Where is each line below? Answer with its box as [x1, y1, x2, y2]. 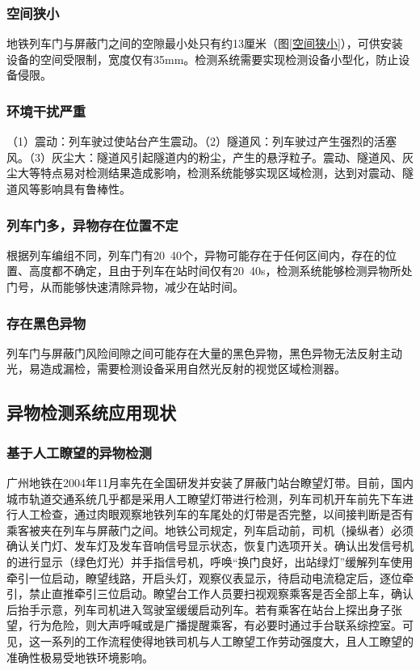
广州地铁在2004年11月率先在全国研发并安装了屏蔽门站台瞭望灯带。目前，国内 [6, 474, 414, 490]
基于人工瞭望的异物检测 [6, 442, 152, 462]
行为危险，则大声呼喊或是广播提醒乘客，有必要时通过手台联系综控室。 [28, 617, 402, 634]
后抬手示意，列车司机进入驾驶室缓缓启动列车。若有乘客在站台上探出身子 [6, 600, 391, 617]
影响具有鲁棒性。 [40, 180, 131, 197]
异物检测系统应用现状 [6, 400, 176, 425]
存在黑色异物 [6, 312, 86, 333]
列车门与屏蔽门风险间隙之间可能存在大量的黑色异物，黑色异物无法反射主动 [6, 344, 402, 361]
